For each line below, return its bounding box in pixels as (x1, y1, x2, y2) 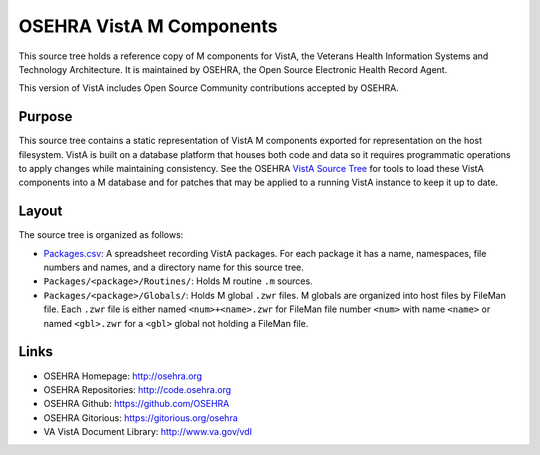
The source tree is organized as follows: (18, 229, 184, 241)
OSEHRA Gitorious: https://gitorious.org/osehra (43, 411, 239, 424)
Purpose (18, 108, 73, 125)
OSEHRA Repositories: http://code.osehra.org (43, 383, 232, 395)
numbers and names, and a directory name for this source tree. (43, 261, 305, 274)
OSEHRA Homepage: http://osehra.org (43, 370, 203, 382)
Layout (18, 203, 63, 220)
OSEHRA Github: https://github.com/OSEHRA (43, 398, 230, 410)
